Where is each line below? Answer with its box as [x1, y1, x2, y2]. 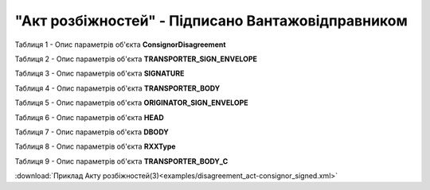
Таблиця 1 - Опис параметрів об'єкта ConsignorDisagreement [14, 40, 226, 49]
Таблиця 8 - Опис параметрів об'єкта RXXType [14, 142, 176, 151]
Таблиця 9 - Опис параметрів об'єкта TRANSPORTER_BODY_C [14, 156, 229, 166]
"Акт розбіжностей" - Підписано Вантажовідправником [14, 12, 408, 29]
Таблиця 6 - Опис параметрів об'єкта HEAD [14, 112, 165, 122]
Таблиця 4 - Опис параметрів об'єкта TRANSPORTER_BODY [14, 83, 221, 93]
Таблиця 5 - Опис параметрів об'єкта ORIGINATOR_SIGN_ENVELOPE [14, 98, 248, 107]
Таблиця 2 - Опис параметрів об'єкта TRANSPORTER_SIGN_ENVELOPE [14, 54, 258, 64]
